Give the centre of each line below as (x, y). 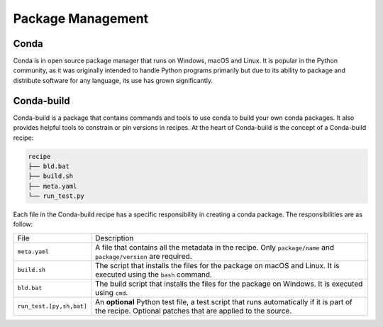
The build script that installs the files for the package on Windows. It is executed (229, 284)
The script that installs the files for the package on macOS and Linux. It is (217, 265)
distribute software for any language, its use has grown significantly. (113, 80)
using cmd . (111, 292)
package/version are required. (143, 256)
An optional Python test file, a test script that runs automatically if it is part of (223, 301)
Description (114, 238)
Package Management (81, 18)
